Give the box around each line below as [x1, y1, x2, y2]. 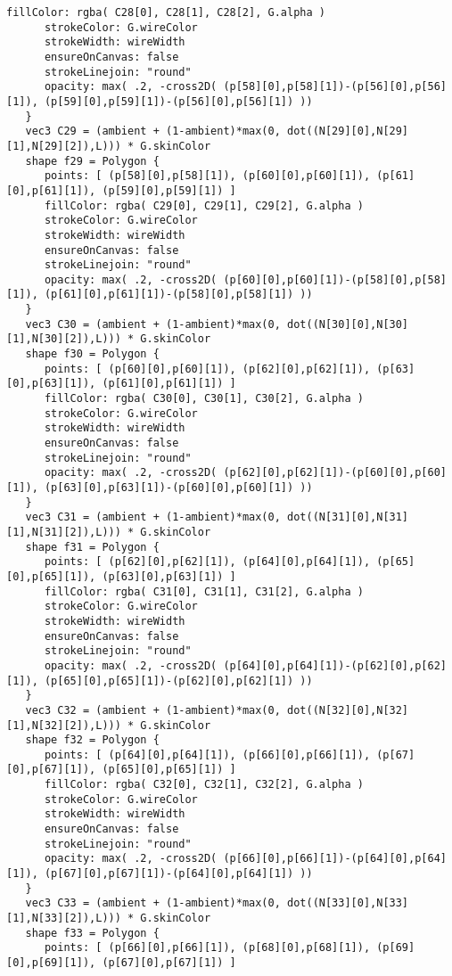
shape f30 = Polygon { [25, 348, 160, 361]
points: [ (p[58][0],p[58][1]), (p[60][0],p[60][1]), [44, 169, 371, 183]
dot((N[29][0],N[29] [286, 125, 409, 138]
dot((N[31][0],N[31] [286, 511, 409, 524]
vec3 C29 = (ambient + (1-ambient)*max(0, [25, 125, 281, 138]
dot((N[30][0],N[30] [286, 317, 409, 331]
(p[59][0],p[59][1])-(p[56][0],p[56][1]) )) [44, 94, 313, 108]
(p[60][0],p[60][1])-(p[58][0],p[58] [223, 273, 447, 286]
